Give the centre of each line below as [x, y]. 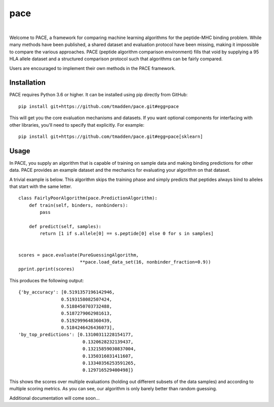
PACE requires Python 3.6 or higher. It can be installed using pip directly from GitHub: [98, 95]
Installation [27, 83]
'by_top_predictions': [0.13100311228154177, [76, 335]
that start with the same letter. [41, 187]
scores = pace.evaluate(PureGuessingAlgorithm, [79, 255]
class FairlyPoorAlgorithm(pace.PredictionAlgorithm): [88, 198]
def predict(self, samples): [65, 226]
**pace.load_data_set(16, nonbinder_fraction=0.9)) [145, 262]
